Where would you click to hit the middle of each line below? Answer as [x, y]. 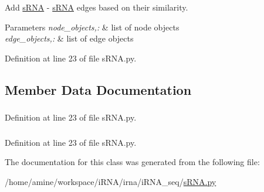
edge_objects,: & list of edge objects [69, 38]
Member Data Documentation [98, 89]
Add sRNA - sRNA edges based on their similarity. [97, 7]
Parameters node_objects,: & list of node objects [92, 27]
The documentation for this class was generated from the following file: [132, 162]
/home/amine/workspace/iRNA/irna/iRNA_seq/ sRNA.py [111, 181]
